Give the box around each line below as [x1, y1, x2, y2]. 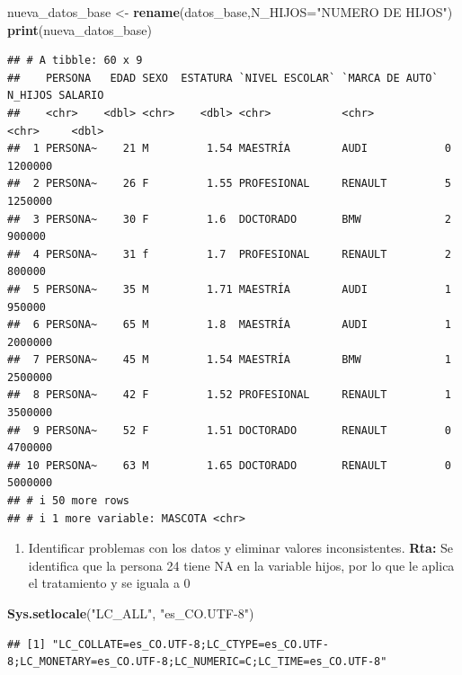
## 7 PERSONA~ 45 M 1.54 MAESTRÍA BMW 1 [7, 353, 451, 367]
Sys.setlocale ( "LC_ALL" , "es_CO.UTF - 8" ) [7, 604, 254, 622]
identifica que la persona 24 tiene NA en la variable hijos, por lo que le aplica [28, 555, 455, 574]
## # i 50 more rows [7, 494, 130, 508]
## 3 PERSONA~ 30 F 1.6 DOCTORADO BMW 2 [7, 212, 451, 226]
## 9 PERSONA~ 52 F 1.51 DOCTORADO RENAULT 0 [7, 423, 451, 437]
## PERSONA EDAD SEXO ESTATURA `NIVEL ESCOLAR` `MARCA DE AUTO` [7, 71, 439, 84]
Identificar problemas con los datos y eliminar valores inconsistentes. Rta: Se [28, 538, 454, 557]
